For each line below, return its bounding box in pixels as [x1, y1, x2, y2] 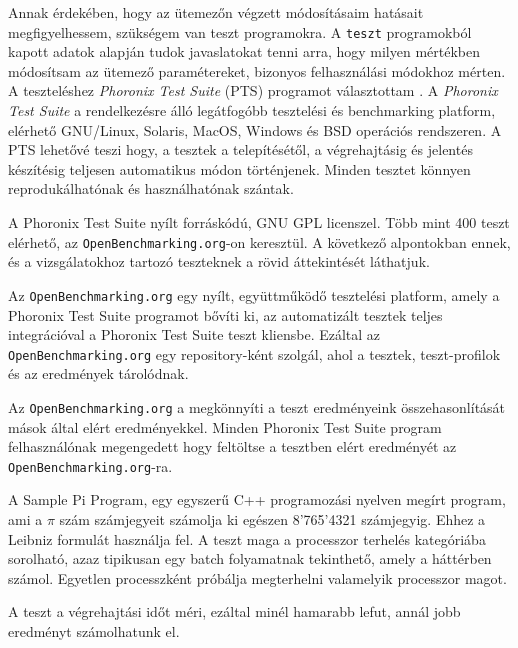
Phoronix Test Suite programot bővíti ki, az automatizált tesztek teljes [8, 304, 443, 325]
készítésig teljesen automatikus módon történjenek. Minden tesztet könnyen [8, 158, 471, 179]
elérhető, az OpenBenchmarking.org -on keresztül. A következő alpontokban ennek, [8, 231, 511, 252]
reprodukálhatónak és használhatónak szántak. [8, 178, 294, 199]
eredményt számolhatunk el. [8, 621, 180, 641]
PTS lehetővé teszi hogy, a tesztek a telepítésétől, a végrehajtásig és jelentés [8, 139, 473, 160]
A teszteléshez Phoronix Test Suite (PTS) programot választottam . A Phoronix [8, 80, 498, 101]
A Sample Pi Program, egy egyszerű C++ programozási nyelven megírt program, [8, 489, 506, 510]
